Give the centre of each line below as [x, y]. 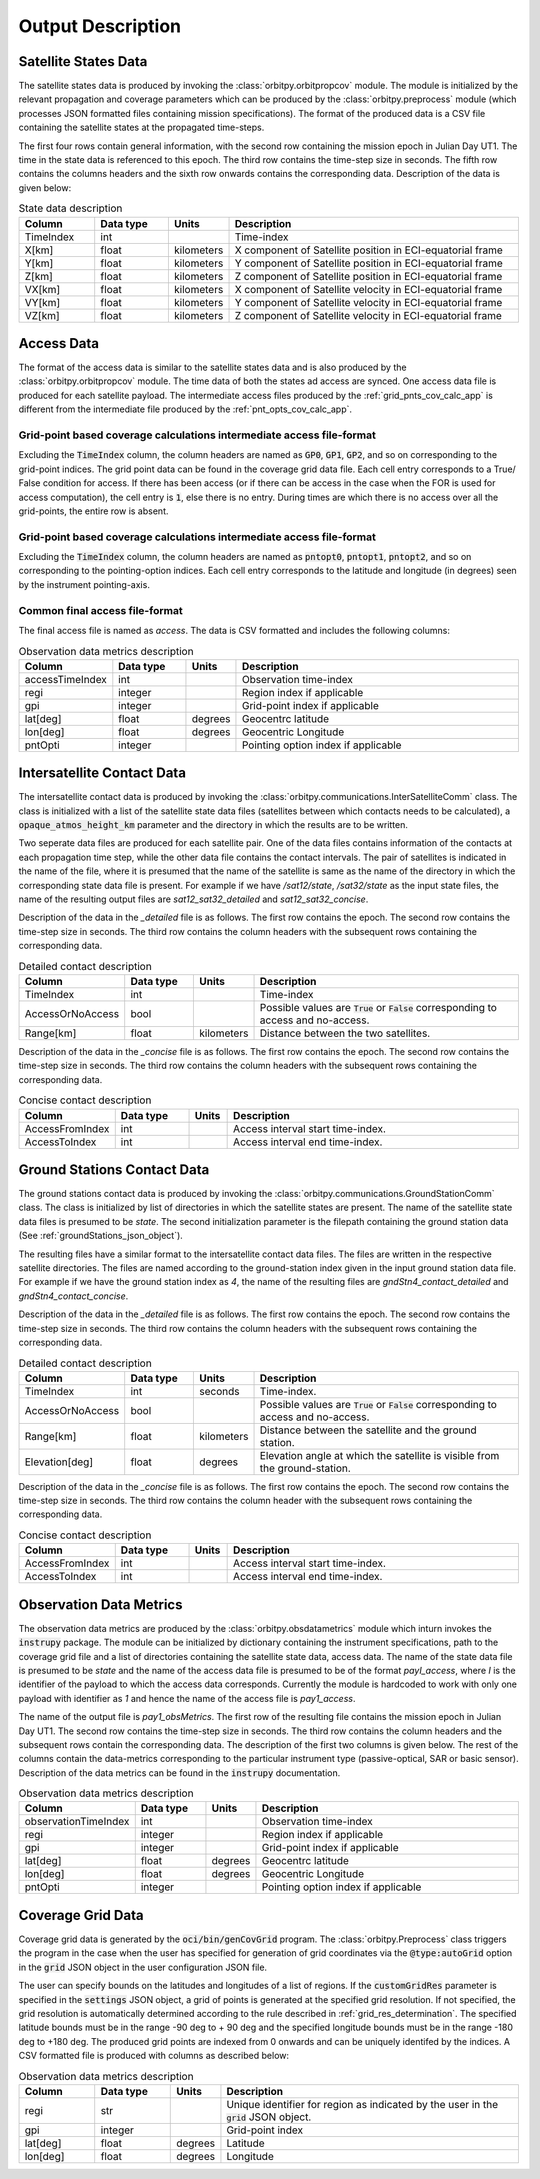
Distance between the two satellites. [345, 1033]
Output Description [100, 26]
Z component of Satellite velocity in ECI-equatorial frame [368, 315]
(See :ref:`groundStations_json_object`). [101, 1236]
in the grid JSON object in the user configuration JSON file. [143, 1967]
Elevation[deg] [59, 1462]
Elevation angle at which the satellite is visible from [379, 1455]
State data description [70, 208]
